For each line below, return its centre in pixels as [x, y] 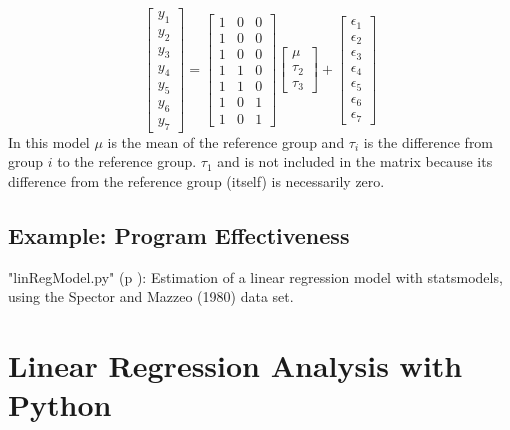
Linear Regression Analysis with [235, 365]
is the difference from [428, 141]
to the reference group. [127, 161]
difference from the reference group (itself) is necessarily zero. [196, 181]
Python [60, 404]
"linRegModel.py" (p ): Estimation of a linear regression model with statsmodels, [255, 276]
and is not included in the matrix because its [355, 161]
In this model [49, 141]
